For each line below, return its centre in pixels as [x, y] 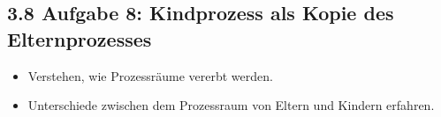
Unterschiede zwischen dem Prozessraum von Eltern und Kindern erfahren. [231, 105]
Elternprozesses [80, 38]
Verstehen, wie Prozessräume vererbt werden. [150, 75]
